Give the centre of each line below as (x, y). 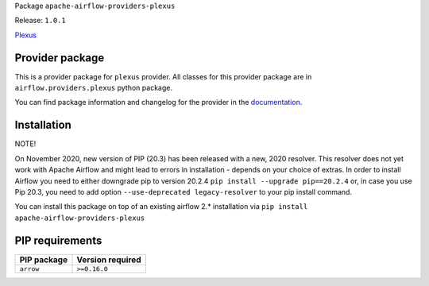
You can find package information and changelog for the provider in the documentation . (158, 102)
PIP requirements (58, 240)
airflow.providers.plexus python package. (93, 88)
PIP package (43, 260)
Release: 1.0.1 (41, 21)
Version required (109, 260)
